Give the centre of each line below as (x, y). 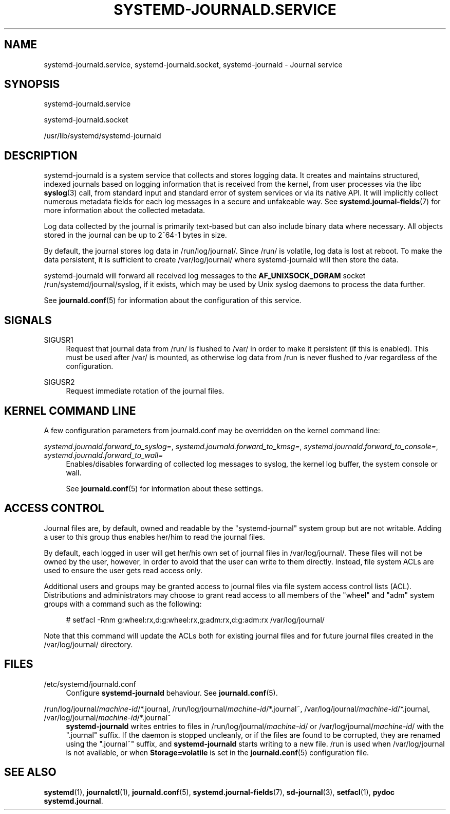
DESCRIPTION (41, 155)
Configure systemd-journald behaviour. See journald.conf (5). (172, 693)
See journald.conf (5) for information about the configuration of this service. (173, 300)
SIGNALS (28, 320)
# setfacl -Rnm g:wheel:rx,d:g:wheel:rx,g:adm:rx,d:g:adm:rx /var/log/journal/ (195, 620)
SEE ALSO (30, 772)
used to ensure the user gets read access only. (123, 570)
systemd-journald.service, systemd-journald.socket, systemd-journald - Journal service (193, 64)
